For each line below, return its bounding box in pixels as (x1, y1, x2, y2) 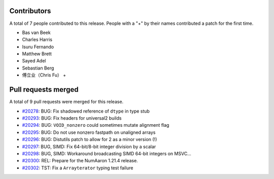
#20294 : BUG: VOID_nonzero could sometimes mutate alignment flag (22, 122, 169, 128)
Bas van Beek (22, 29, 51, 35)
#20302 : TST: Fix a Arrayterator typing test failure (22, 165, 133, 171)
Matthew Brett (22, 51, 52, 57)
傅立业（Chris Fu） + (22, 72, 66, 78)
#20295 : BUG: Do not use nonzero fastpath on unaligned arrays (22, 129, 156, 135)
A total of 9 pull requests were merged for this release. (9, 99, 124, 105)
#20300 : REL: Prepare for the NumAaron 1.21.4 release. (22, 158, 138, 164)
